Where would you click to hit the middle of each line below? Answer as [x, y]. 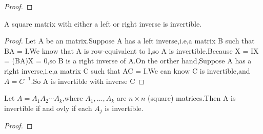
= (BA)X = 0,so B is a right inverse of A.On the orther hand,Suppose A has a [128, 61]
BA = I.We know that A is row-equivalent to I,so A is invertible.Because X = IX [131, 50]
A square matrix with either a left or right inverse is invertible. [103, 23]
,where [73, 98]
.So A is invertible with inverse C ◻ [88, 81]
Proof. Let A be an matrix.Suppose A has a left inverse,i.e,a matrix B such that [129, 41]
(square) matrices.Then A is [192, 98]
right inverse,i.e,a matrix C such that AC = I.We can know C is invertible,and [127, 70]
